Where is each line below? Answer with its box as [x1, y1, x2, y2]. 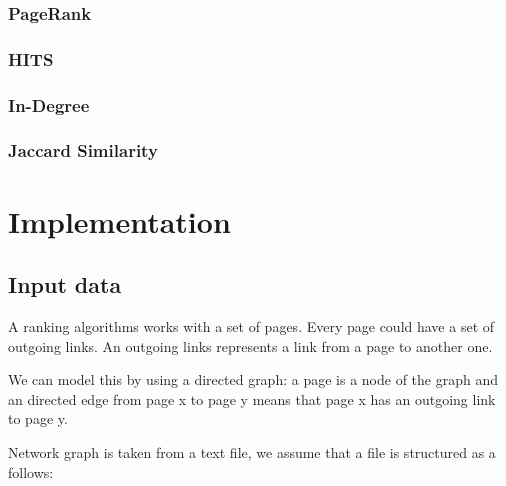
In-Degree [8, 92, 90, 117]
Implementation [8, 200, 231, 241]
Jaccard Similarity [8, 138, 158, 163]
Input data [8, 269, 122, 300]
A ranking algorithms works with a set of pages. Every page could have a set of [8, 315, 495, 336]
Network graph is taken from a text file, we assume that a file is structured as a [8, 441, 496, 462]
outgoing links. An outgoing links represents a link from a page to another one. [8, 335, 493, 356]
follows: [8, 461, 54, 482]
